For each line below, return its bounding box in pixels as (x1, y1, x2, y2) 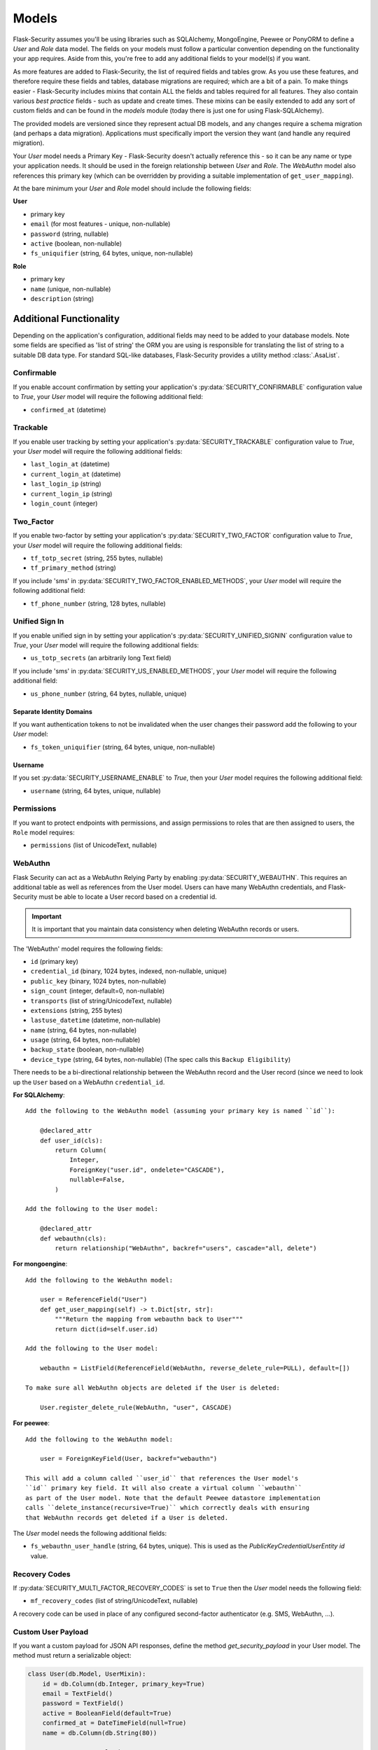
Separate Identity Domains (13, 707, 92, 715)
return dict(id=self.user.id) (55, 1325, 159, 1333)
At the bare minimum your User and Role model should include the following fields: (13, 184, 252, 192)
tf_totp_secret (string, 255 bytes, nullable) (30, 554, 164, 562)
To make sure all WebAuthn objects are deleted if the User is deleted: (25, 1383, 280, 1392)
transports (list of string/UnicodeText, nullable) (30, 996, 172, 1004)
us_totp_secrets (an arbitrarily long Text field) (30, 654, 171, 662)
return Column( (55, 1146, 107, 1154)
